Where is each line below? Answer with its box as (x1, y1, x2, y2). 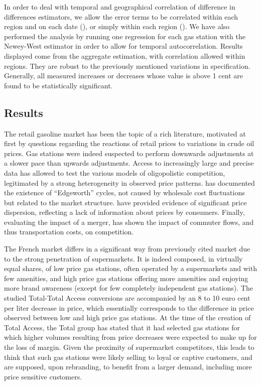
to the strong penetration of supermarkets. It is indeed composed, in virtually (4, 253, 243, 264)
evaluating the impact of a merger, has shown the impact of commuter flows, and (4, 216, 254, 227)
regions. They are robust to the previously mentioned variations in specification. (4, 60, 250, 71)
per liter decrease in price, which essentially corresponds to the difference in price (4, 302, 254, 313)
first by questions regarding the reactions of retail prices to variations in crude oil (4, 138, 254, 149)
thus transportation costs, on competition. (4, 226, 134, 237)
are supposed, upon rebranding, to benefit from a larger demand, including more (4, 361, 252, 372)
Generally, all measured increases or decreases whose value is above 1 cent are (4, 70, 243, 81)
